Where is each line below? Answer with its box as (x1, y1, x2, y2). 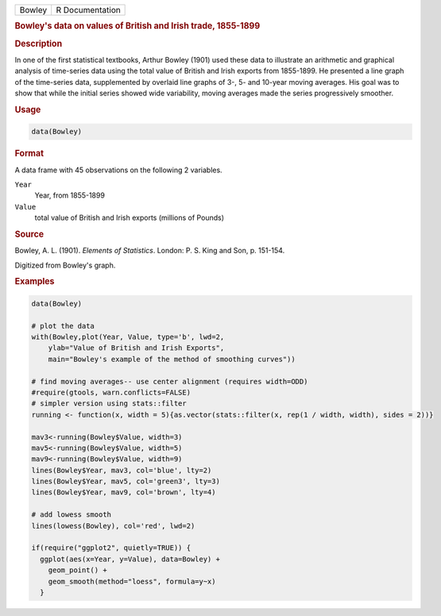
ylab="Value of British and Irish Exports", (48, 344, 225, 352)
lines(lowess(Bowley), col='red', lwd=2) (31, 521, 195, 530)
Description (14, 38, 63, 49)
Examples (14, 276, 55, 287)
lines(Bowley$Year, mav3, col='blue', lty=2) (31, 465, 212, 475)
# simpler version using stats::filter (31, 399, 187, 408)
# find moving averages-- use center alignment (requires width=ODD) (31, 377, 308, 386)
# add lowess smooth (31, 510, 111, 519)
